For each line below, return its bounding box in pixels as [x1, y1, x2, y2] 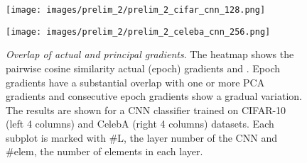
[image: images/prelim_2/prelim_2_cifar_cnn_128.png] [6, 5, 266, 15]
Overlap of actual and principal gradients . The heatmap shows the [6, 47, 294, 62]
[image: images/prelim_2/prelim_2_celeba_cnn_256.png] [6, 26, 271, 37]
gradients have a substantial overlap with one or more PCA [6, 74, 265, 89]
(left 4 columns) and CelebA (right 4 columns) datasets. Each [6, 116, 274, 131]
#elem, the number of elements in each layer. [6, 144, 203, 159]
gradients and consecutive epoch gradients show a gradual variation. [6, 89, 302, 103]
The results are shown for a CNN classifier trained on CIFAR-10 [6, 102, 286, 117]
